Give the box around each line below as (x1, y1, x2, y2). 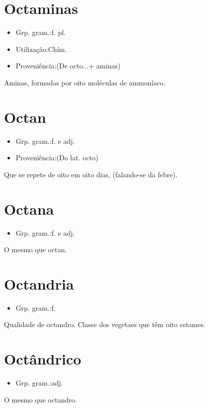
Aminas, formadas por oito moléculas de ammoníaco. (4, 77, 166, 87)
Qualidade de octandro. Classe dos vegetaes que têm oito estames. (4, 319, 206, 330)
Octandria (4, 273, 74, 294)
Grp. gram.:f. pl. (15, 27, 66, 37)
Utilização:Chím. (15, 43, 67, 54)
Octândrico (4, 349, 82, 369)
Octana (4, 198, 54, 219)
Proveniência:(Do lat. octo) (15, 152, 99, 163)
